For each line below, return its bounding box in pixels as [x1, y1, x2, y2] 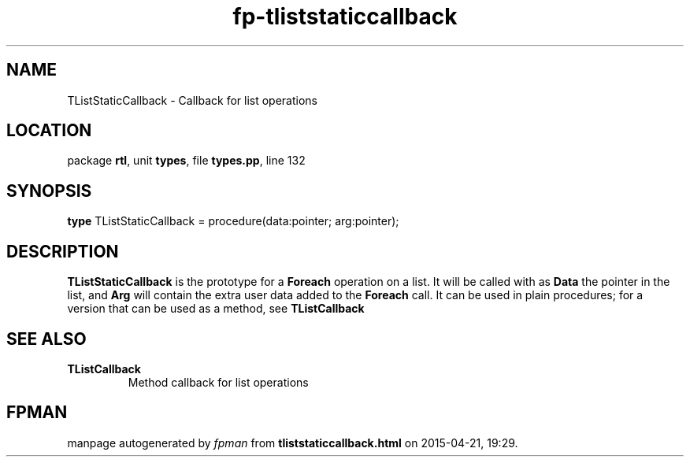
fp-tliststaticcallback [232, 3, 458, 30]
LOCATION [6, 120, 92, 141]
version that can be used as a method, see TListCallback [67, 302, 365, 316]
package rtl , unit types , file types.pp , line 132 [67, 154, 306, 168]
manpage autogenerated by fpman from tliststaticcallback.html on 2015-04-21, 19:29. [67, 435, 518, 450]
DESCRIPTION [6, 241, 119, 261]
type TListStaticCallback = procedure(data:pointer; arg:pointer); [67, 214, 399, 228]
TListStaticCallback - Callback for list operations [67, 93, 318, 107]
